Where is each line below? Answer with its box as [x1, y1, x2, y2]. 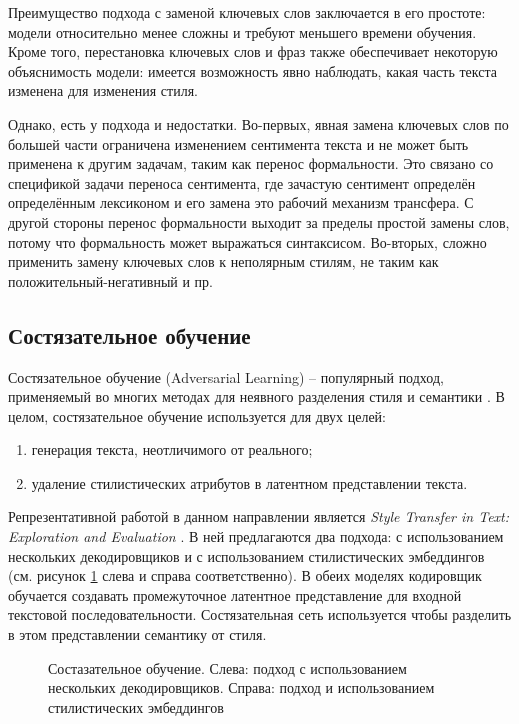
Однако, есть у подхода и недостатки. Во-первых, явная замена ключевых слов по [8, 113, 509, 134]
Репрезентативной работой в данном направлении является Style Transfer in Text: [8, 506, 510, 527]
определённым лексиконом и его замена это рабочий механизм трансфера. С [8, 192, 474, 213]
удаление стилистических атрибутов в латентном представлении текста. [31, 472, 468, 493]
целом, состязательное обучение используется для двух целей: [8, 405, 386, 426]
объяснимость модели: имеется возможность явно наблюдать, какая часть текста [8, 60, 497, 81]
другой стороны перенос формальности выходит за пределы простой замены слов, [8, 211, 510, 232]
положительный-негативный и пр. [8, 270, 213, 291]
